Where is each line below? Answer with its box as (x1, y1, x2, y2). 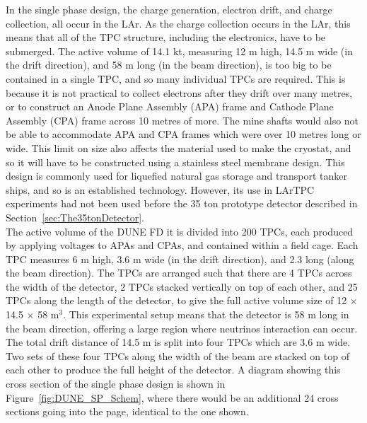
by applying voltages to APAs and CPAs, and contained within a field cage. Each (6, 238, 359, 253)
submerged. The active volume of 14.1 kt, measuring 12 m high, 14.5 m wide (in (6, 43, 353, 58)
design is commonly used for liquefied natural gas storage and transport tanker (6, 168, 347, 183)
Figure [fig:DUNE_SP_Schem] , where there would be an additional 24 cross (6, 390, 339, 405)
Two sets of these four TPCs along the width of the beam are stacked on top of (6, 348, 349, 363)
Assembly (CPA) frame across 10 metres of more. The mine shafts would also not (6, 112, 359, 127)
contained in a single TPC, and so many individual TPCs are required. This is (6, 71, 346, 86)
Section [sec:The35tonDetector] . (6, 209, 144, 224)
